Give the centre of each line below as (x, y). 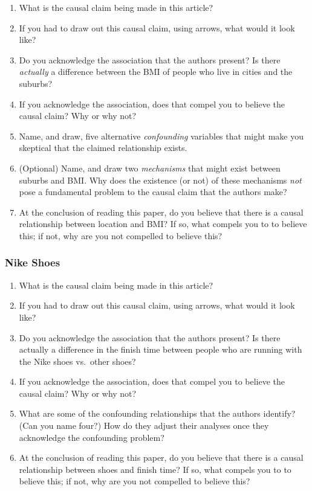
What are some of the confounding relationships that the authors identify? (157, 413)
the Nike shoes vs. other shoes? (77, 361)
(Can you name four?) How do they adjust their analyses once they (144, 425)
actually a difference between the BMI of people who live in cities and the (156, 72)
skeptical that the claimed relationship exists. (103, 148)
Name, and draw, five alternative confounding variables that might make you (161, 136)
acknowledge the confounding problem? (92, 437)
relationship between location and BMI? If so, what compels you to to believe (163, 224)
